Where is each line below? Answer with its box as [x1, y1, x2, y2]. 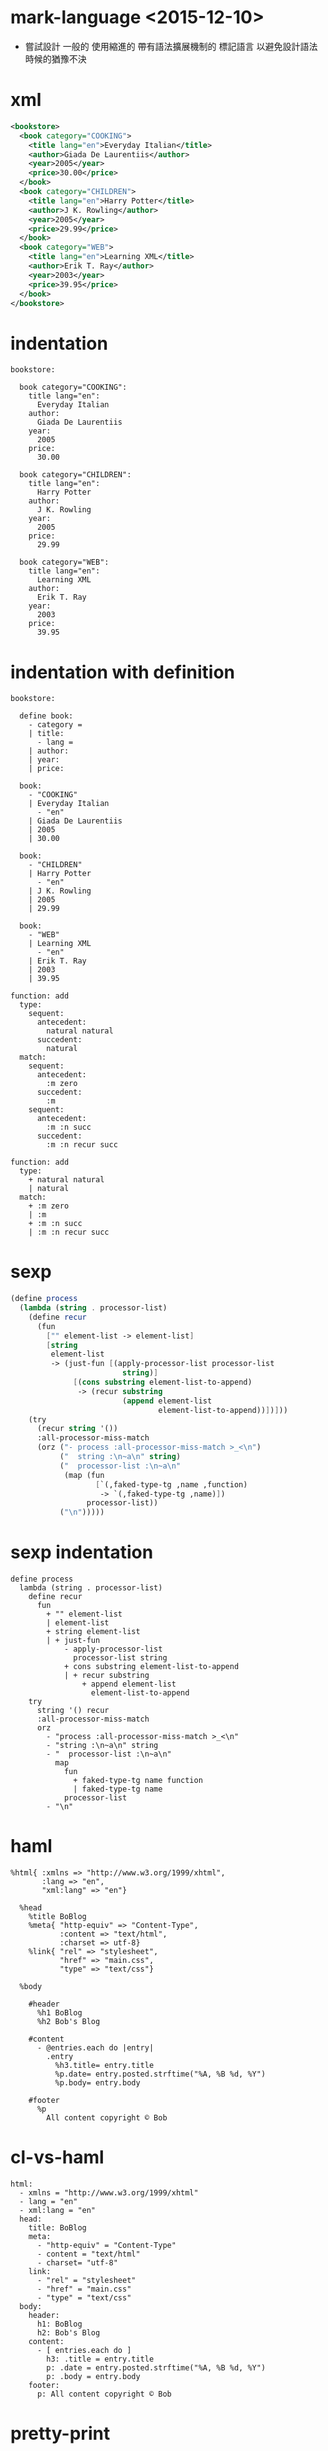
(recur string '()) [36, 1424, 118, 1434]
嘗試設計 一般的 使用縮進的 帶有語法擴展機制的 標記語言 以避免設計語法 [24, 40, 318, 52]
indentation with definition [10, 661, 236, 683]
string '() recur [36, 1706, 110, 1716]
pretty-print [10, 2422, 111, 2445]
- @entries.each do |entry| [36, 2043, 155, 2053]
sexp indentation [10, 1541, 154, 1564]
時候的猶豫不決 [24, 52, 87, 65]
